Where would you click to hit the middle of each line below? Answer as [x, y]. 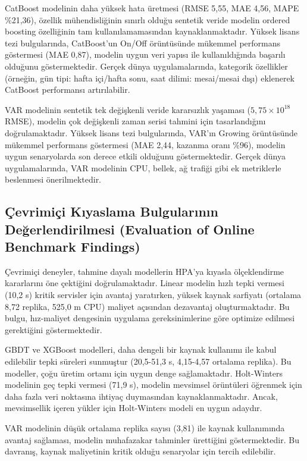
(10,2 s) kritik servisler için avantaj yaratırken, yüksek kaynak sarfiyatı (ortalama [153, 295]
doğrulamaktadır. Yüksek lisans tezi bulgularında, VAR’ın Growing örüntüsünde [151, 132]
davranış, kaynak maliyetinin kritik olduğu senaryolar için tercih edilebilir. [140, 451]
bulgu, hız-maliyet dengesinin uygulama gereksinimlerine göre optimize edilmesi [150, 318]
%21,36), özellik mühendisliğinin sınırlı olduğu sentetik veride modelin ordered [148, 19]
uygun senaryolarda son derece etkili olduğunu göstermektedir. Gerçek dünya [145, 156]
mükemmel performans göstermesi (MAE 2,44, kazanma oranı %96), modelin [145, 144]
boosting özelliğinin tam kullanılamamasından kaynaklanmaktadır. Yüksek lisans [152, 31]
